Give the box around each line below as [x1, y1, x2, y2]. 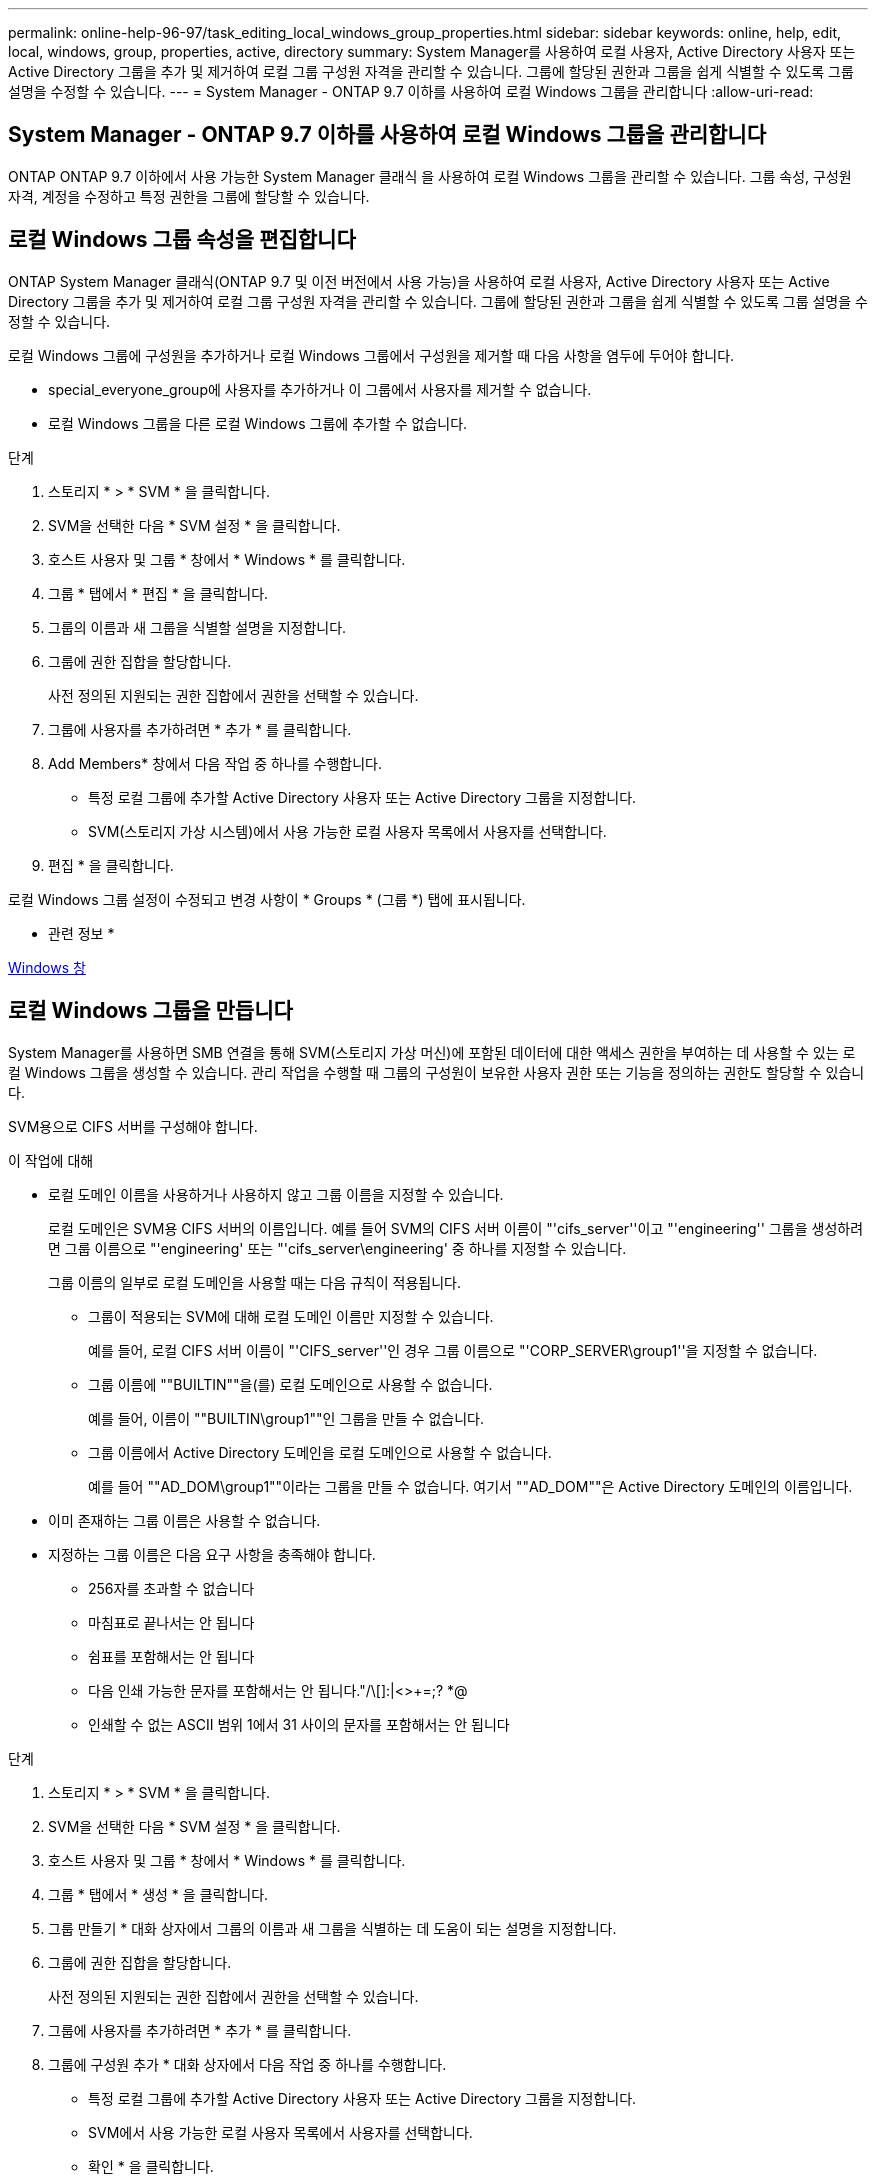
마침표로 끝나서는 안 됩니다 [88, 1613, 255, 1631]
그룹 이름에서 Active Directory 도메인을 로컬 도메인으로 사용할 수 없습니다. [88, 1443, 552, 1461]
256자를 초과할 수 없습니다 [88, 1579, 255, 1597]
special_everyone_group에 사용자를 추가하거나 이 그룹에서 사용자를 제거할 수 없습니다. [48, 380, 592, 398]
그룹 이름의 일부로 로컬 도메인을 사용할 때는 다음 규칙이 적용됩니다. [48, 1273, 461, 1291]
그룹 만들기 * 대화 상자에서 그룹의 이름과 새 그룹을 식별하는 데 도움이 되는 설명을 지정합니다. [48, 1919, 617, 1937]
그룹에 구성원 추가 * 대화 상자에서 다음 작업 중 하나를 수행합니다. [48, 2055, 447, 2073]
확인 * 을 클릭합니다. [88, 2157, 214, 2175]
